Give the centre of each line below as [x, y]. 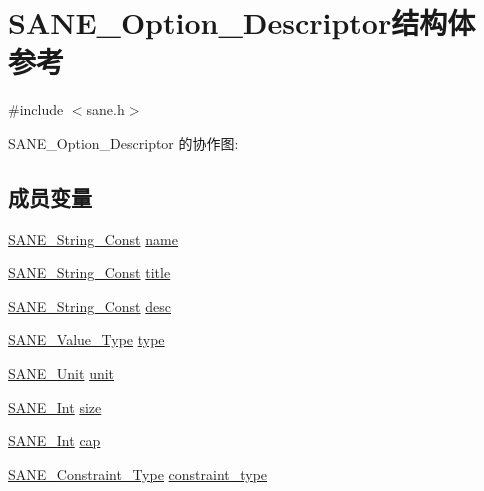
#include [36, 109]
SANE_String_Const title [89, 272]
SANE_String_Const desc [89, 305]
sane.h [105, 109]
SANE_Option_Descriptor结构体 [242, 22]
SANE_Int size [55, 406]
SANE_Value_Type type [86, 339]
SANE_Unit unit [61, 373]
